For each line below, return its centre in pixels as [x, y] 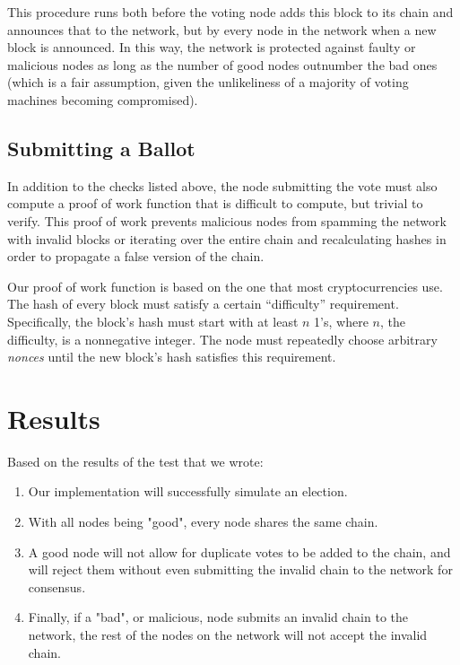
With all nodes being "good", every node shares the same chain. [203, 522]
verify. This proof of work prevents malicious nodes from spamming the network [227, 220]
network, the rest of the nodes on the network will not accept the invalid [228, 634]
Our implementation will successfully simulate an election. [188, 491]
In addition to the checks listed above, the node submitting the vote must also [222, 185]
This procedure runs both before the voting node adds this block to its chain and [230, 12]
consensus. [57, 586]
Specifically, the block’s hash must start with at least [153, 321]
